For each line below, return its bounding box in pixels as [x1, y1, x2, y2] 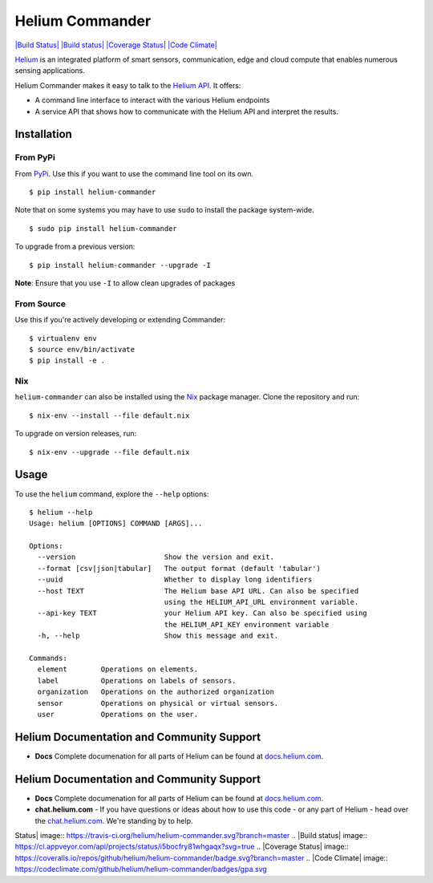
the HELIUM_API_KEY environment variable [164, 620, 330, 629]
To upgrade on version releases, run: [14, 429, 137, 439]
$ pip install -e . [29, 356, 106, 365]
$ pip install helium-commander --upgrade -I [29, 261, 212, 269]
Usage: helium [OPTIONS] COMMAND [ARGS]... [29, 519, 203, 529]
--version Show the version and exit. [37, 553, 274, 561]
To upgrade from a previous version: [14, 241, 136, 252]
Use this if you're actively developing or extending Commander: [14, 315, 226, 325]
